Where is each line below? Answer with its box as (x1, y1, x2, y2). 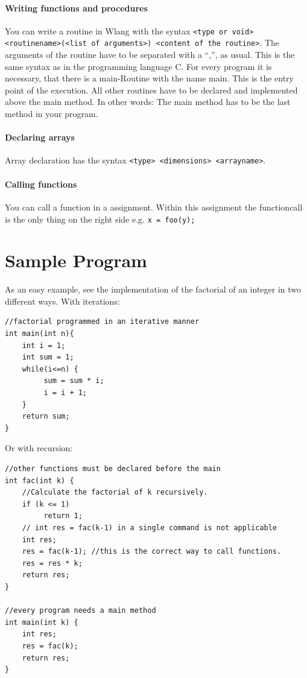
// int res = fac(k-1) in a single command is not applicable (22, 523, 277, 532)
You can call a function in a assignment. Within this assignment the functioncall (5, 200, 303, 213)
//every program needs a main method (5, 606, 156, 615)
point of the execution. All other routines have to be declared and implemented (5, 83, 298, 96)
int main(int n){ (5, 329, 74, 338)
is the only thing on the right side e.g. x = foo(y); (5, 212, 195, 225)
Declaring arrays (5, 131, 75, 144)
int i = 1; (22, 341, 66, 350)
